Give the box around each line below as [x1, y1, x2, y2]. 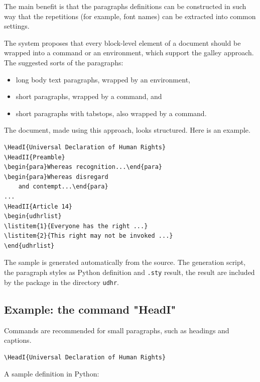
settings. [4, 21, 30, 31]
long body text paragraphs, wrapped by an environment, [16, 74, 190, 84]
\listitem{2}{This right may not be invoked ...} [4, 232, 173, 240]
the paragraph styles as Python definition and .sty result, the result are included [4, 267, 255, 277]
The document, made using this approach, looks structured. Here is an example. [4, 125, 250, 135]
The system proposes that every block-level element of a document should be [4, 37, 241, 48]
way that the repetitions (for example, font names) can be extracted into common [4, 11, 256, 21]
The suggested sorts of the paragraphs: [4, 57, 123, 67]
